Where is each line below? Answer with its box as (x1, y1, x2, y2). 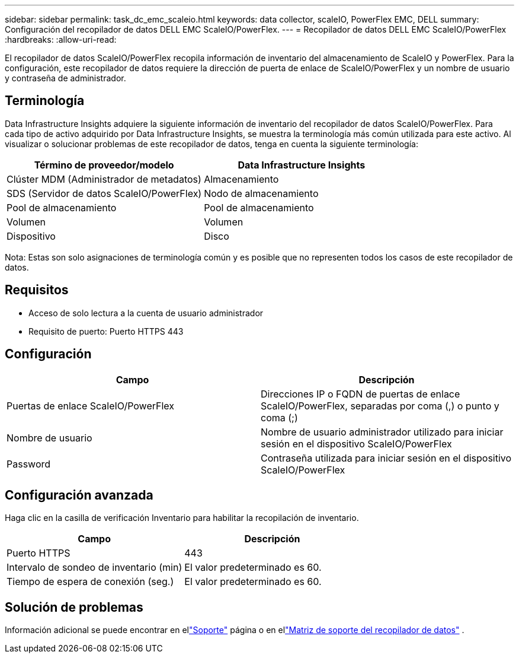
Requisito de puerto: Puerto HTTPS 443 (28, 326, 184, 336)
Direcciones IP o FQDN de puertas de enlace (261, 387, 460, 400)
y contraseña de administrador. (5, 73, 126, 83)
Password (7, 457, 51, 470)
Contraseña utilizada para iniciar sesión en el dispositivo (261, 452, 512, 464)
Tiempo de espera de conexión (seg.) (7, 576, 174, 588)
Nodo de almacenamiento (204, 187, 319, 199)
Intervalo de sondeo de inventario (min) (7, 561, 182, 574)
